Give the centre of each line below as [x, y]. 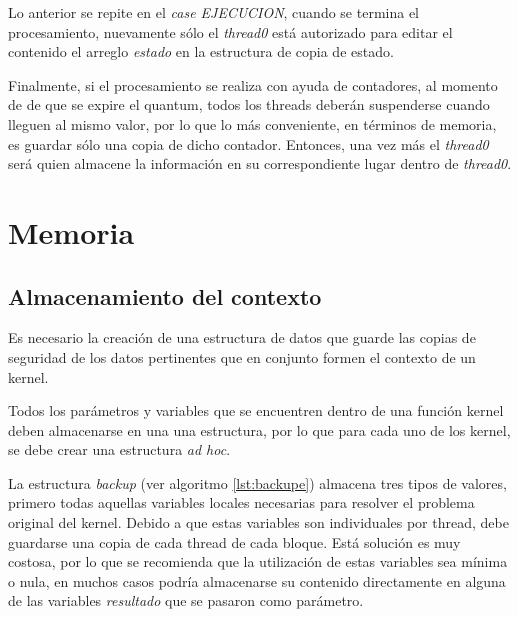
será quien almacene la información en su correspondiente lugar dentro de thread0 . [260, 163]
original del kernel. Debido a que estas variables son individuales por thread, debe [258, 522]
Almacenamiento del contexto [165, 295]
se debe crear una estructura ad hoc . [119, 449]
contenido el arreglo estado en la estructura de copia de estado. [201, 51]
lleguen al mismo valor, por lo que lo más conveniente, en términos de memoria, [252, 123]
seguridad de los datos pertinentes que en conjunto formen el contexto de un [242, 356]
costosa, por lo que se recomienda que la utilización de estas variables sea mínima [258, 561]
